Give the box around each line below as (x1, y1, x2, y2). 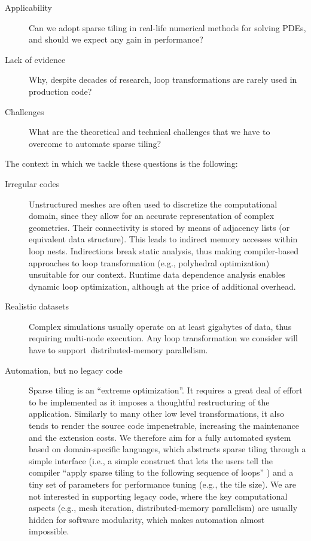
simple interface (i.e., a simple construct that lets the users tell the (29, 454, 273, 467)
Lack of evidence (5, 53, 66, 65)
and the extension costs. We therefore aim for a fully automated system (29, 431, 291, 443)
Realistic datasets (5, 300, 69, 312)
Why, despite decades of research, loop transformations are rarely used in (29, 73, 297, 86)
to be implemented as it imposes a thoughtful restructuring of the (29, 395, 270, 408)
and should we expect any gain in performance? (29, 33, 203, 46)
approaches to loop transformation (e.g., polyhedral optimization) (29, 256, 270, 269)
